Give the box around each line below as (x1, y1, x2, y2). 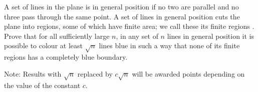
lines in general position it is (167, 30, 254, 41)
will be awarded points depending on (132, 68, 245, 79)
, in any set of (116, 30, 158, 41)
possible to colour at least (4, 40, 83, 51)
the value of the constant (4, 80, 81, 90)
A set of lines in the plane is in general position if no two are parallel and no (4, 1, 239, 11)
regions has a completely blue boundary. (4, 52, 128, 62)
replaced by (77, 68, 113, 79)
